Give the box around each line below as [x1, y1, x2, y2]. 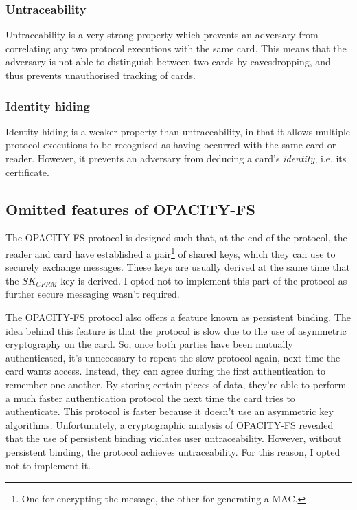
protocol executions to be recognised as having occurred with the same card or [5, 137, 336, 152]
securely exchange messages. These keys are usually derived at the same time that [5, 260, 350, 274]
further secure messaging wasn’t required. [5, 287, 180, 301]
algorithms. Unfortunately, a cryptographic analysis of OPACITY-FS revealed [5, 417, 334, 432]
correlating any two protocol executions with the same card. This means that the [5, 41, 347, 55]
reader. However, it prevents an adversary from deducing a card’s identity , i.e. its [5, 151, 347, 165]
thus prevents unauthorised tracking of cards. [5, 68, 196, 82]
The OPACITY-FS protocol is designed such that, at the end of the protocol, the [5, 230, 347, 245]
